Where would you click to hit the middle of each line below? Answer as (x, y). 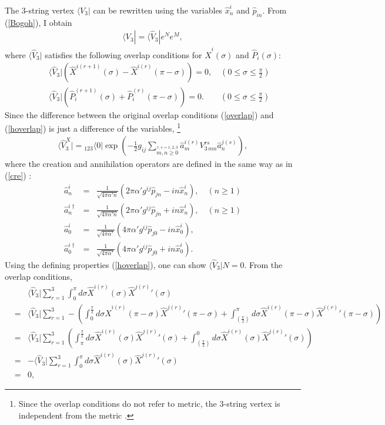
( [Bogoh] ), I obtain (38, 22)
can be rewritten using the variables (158, 10)
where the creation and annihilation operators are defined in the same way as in (149, 164)
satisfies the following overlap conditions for (123, 54)
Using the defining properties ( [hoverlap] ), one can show (106, 264)
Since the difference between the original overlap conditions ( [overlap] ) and (139, 114)
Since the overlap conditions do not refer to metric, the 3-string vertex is (149, 404)
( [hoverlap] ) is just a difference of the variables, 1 (93, 127)
